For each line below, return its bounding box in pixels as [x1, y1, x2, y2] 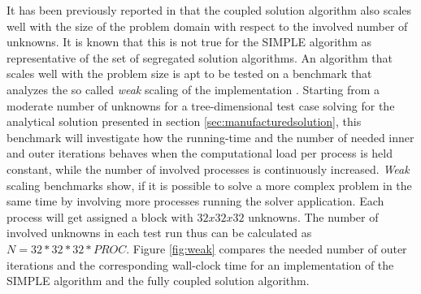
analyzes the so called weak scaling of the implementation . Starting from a [7, 80, 380, 97]
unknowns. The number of [248, 208, 379, 225]
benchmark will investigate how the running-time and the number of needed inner [7, 128, 414, 145]
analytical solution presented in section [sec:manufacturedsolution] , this [7, 113, 362, 130]
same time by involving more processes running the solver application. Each [7, 192, 384, 210]
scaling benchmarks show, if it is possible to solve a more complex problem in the [7, 176, 412, 193]
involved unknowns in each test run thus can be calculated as [7, 224, 312, 241]
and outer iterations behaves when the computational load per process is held [7, 145, 393, 162]
